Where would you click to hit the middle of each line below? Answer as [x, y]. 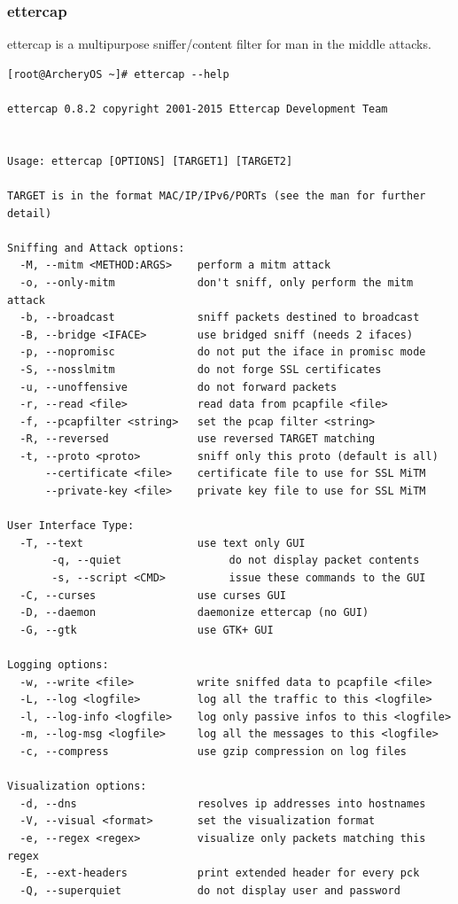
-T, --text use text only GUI [163, 543]
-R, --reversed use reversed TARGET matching [198, 439]
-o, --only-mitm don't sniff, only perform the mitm [217, 282]
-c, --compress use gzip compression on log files [213, 751]
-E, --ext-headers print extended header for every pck [220, 873]
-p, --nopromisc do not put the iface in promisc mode [223, 352]
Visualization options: [77, 787]
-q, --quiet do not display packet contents [236, 561]
